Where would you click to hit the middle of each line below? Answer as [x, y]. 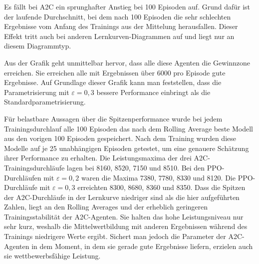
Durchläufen [23, 177]
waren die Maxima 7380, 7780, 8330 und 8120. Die [158, 177]
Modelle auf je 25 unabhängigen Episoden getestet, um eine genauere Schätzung [127, 148]
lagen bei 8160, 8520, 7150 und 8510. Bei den [136, 167]
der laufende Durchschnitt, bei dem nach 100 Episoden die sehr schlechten [118, 16]
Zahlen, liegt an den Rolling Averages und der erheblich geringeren [106, 207]
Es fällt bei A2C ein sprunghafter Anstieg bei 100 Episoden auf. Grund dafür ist [127, 6]
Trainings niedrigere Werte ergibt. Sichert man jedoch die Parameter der [115, 236]
